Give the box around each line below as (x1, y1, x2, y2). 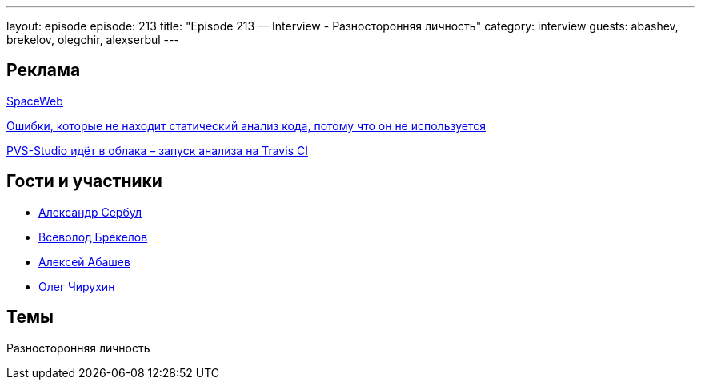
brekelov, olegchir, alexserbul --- (6, 33, 179, 46)
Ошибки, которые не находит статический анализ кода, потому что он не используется (6, 118, 487, 133)
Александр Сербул (38, 205, 142, 219)
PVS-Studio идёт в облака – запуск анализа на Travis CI (6, 143, 308, 157)
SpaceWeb (6, 94, 63, 108)
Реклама (6, 60, 81, 81)
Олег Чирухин (38, 279, 115, 293)
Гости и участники (6, 171, 162, 192)
